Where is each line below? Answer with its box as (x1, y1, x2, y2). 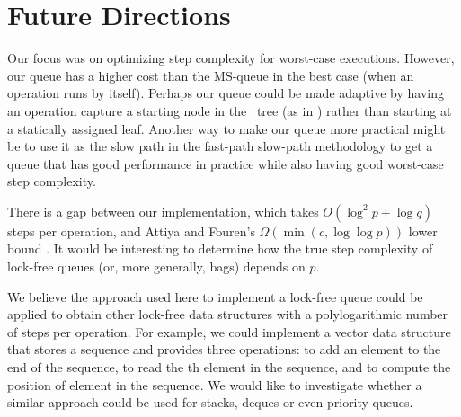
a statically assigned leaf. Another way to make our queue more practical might (7, 119, 446, 138)
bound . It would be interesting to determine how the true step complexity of (7, 239, 433, 258)
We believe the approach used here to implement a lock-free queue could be (7, 287, 423, 306)
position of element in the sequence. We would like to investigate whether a (7, 375, 422, 394)
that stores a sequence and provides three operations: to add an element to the (7, 340, 441, 359)
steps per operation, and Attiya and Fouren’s (7, 221, 255, 240)
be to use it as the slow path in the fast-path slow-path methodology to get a (7, 137, 433, 155)
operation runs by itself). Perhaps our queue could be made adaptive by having (7, 84, 444, 102)
